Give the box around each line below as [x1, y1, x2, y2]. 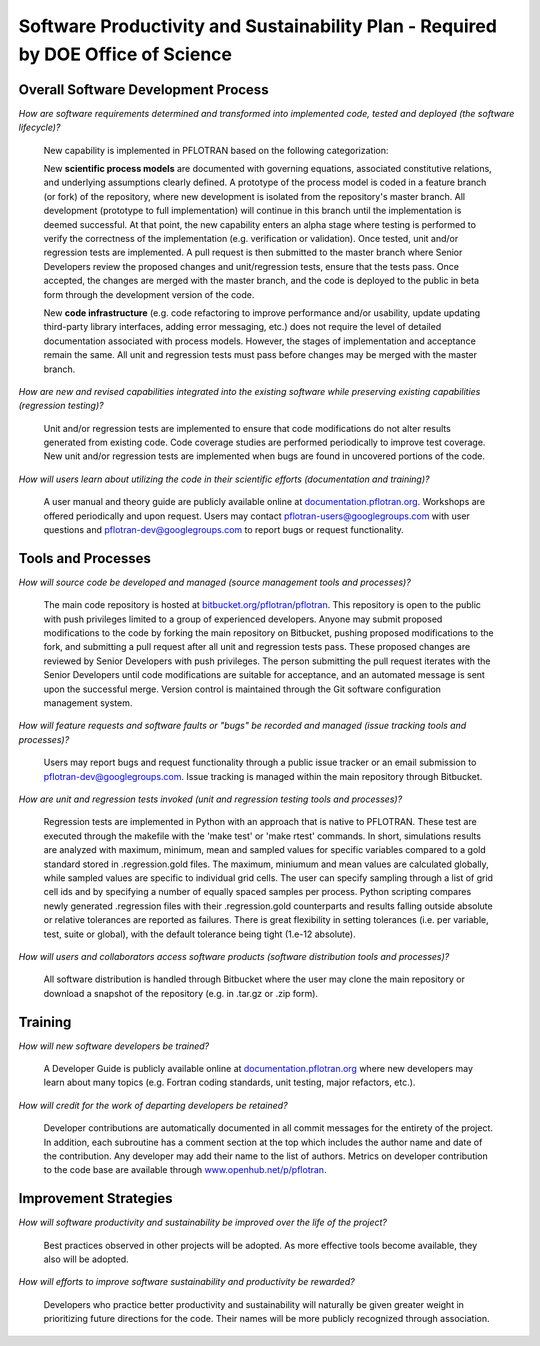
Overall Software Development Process [18, 81, 269, 98]
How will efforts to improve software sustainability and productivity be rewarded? [18, 1276, 355, 1288]
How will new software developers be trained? [18, 1040, 210, 1052]
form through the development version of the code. [43, 288, 255, 300]
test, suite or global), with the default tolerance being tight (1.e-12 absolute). [43, 928, 356, 940]
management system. [43, 697, 133, 709]
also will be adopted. [43, 1253, 129, 1265]
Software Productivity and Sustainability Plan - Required [18, 15, 497, 37]
